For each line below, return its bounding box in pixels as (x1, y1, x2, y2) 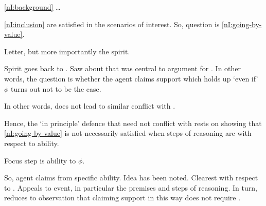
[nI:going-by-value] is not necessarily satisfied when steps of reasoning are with (4, 128, 252, 138)
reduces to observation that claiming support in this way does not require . (4, 192, 241, 203)
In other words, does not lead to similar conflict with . (4, 100, 175, 111)
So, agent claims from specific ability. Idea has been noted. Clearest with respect (4, 172, 258, 183)
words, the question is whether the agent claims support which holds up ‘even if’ (4, 73, 258, 84)
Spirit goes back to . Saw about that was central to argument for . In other (4, 63, 241, 74)
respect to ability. (4, 137, 59, 148)
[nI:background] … (4, 2, 61, 12)
